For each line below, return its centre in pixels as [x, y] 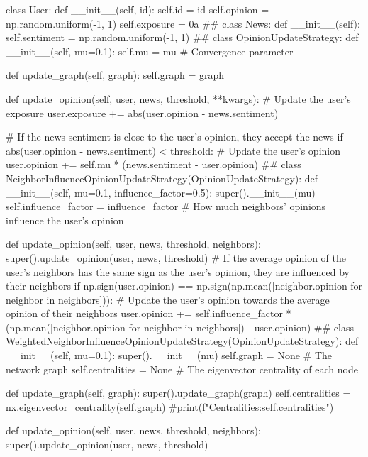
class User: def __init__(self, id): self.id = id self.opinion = [138, 9]
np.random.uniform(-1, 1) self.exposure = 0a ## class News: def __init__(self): [183, 23]
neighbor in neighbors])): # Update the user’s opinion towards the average [168, 299]
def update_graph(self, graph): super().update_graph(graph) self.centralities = [178, 393]
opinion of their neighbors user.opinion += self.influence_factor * [149, 313]
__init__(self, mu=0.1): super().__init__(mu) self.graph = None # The [169, 355]
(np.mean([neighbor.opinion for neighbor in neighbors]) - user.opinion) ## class [180, 327]
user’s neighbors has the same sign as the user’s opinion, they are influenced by [178, 271]
